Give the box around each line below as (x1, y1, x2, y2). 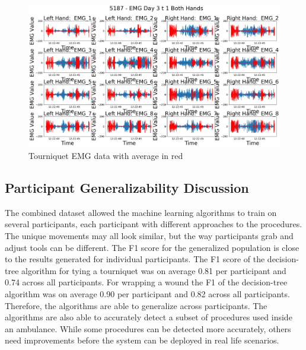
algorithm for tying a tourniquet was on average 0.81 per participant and (21, 264, 286, 276)
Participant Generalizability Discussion (5, 178, 249, 196)
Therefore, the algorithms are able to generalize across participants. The (5, 299, 267, 311)
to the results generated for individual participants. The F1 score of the (5, 253, 265, 265)
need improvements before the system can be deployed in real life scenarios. (5, 334, 279, 346)
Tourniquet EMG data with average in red (28, 149, 183, 161)
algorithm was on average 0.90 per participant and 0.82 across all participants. (5, 287, 290, 300)
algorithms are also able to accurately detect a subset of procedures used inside (5, 311, 292, 323)
